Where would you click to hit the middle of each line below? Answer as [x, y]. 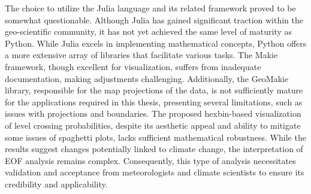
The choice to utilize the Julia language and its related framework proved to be [150, 8]
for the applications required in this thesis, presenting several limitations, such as [154, 101]
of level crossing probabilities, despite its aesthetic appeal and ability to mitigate [153, 125]
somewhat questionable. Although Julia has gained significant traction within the [154, 19]
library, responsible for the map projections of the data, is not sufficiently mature [154, 90]
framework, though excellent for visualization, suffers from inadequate [133, 66]
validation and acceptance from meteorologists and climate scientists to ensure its [155, 172]
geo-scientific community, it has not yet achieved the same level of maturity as [148, 31]
